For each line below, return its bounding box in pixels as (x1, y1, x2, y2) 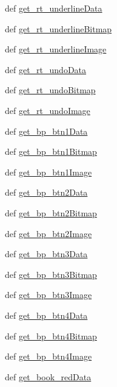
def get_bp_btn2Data (5, 186, 88, 199)
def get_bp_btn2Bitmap (5, 206, 97, 219)
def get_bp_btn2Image (5, 227, 92, 240)
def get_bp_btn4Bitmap (5, 329, 97, 342)
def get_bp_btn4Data (5, 308, 88, 321)
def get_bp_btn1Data (5, 124, 88, 137)
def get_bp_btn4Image (5, 350, 92, 363)
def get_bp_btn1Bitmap (5, 145, 97, 158)
